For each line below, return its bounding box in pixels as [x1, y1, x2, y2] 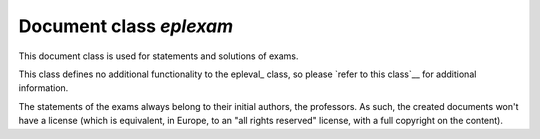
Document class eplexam [18, 15, 234, 37]
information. [18, 82, 69, 94]
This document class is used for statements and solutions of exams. [18, 50, 299, 62]
